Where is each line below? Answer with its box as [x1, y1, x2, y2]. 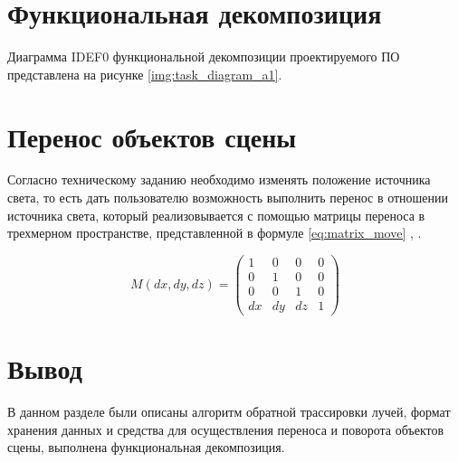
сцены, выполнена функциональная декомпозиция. [7, 438, 285, 457]
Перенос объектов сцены [7, 118, 297, 155]
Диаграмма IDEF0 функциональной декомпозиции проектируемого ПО [7, 47, 400, 66]
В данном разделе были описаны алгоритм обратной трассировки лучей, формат [7, 402, 451, 421]
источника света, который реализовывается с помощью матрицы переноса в [7, 205, 425, 224]
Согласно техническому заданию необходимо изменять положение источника [7, 170, 431, 189]
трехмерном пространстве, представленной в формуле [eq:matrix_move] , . [7, 223, 422, 242]
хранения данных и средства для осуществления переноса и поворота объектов [7, 420, 444, 438]
